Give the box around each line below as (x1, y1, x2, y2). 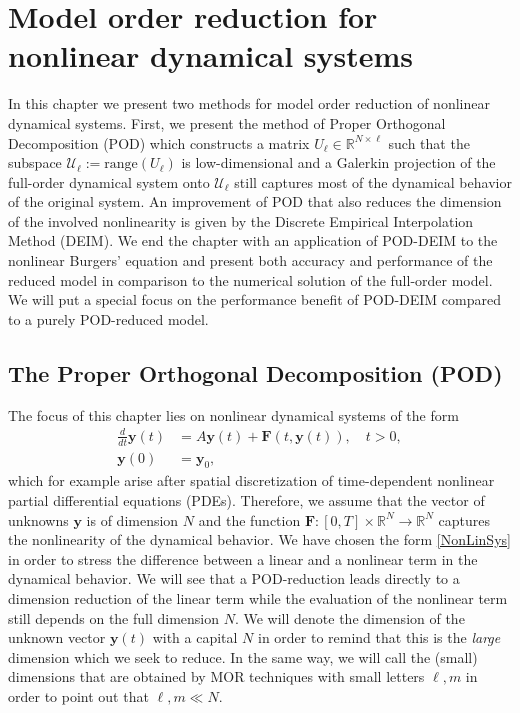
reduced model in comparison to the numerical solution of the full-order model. (8, 269, 493, 290)
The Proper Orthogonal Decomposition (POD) (8, 357, 503, 388)
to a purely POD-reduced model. (8, 308, 209, 329)
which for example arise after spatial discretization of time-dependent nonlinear (8, 470, 495, 491)
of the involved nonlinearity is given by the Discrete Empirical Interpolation (8, 210, 474, 231)
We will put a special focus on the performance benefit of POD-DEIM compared (8, 289, 502, 310)
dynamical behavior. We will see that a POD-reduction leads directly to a (8, 568, 460, 589)
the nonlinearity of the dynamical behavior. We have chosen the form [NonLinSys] (8, 529, 511, 550)
